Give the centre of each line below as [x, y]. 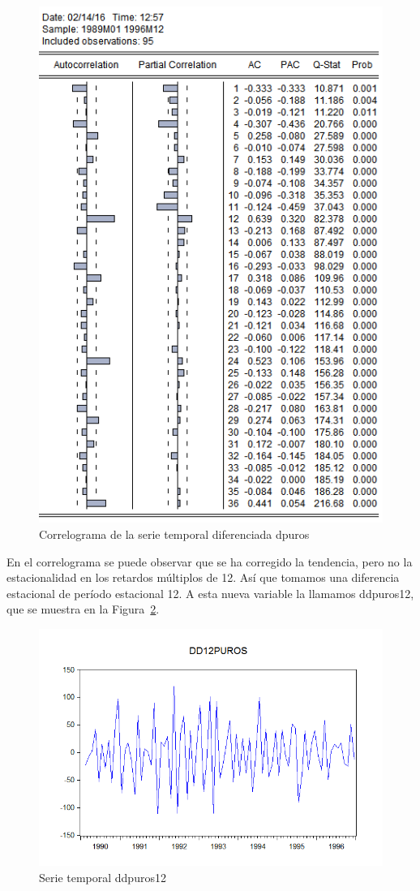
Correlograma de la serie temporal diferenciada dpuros [174, 534]
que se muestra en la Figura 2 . [83, 609]
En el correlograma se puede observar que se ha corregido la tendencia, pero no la [210, 561]
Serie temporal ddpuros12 [103, 878]
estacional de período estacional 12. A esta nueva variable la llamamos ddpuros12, [210, 593]
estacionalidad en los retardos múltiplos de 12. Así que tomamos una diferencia [203, 577]
